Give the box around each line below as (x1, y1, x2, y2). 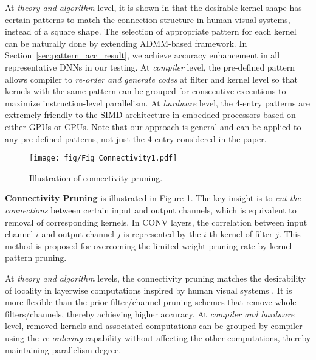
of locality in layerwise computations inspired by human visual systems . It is (5, 283, 292, 296)
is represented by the (123, 227, 201, 240)
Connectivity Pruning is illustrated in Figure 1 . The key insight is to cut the (5, 192, 301, 204)
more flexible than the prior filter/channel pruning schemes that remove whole (5, 296, 297, 308)
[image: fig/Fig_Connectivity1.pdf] (29, 154, 177, 163)
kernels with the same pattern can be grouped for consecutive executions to (5, 85, 286, 97)
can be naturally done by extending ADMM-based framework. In (5, 36, 247, 49)
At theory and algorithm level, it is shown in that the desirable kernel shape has (5, 1, 302, 13)
